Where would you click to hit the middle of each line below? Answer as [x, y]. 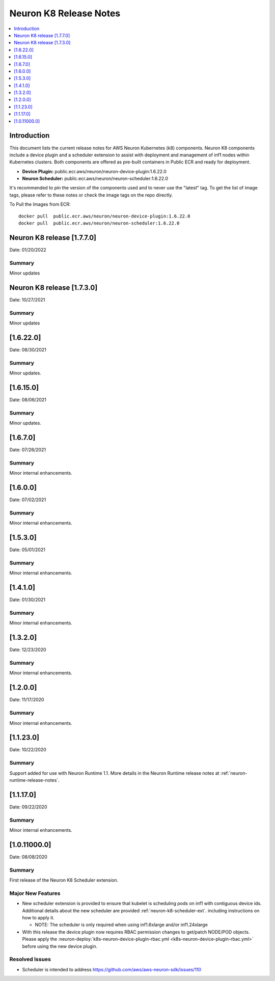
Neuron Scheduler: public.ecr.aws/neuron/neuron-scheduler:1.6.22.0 [95, 179]
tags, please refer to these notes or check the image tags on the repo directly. [91, 195]
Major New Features [35, 893]
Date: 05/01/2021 [27, 550]
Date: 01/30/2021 [28, 600]
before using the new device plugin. [60, 946]
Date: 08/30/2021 [28, 350]
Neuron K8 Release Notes [65, 13]
